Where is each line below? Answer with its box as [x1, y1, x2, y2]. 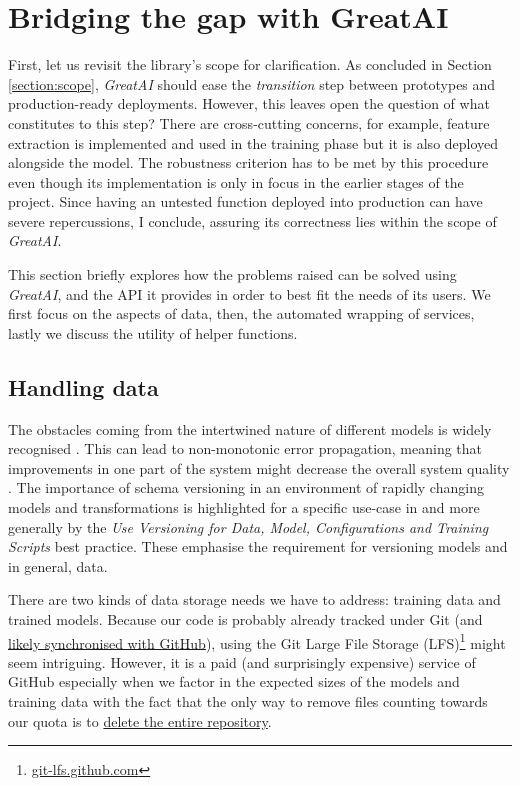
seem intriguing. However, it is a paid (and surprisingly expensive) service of [8, 651, 476, 672]
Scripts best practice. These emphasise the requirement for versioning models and [8, 536, 508, 557]
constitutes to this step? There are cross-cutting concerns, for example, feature [8, 112, 490, 133]
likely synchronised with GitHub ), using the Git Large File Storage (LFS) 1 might [8, 629, 506, 653]
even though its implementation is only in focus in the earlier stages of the [8, 171, 464, 192]
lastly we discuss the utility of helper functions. [8, 322, 298, 343]
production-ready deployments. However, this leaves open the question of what [8, 93, 490, 114]
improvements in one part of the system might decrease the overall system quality [8, 457, 510, 478]
